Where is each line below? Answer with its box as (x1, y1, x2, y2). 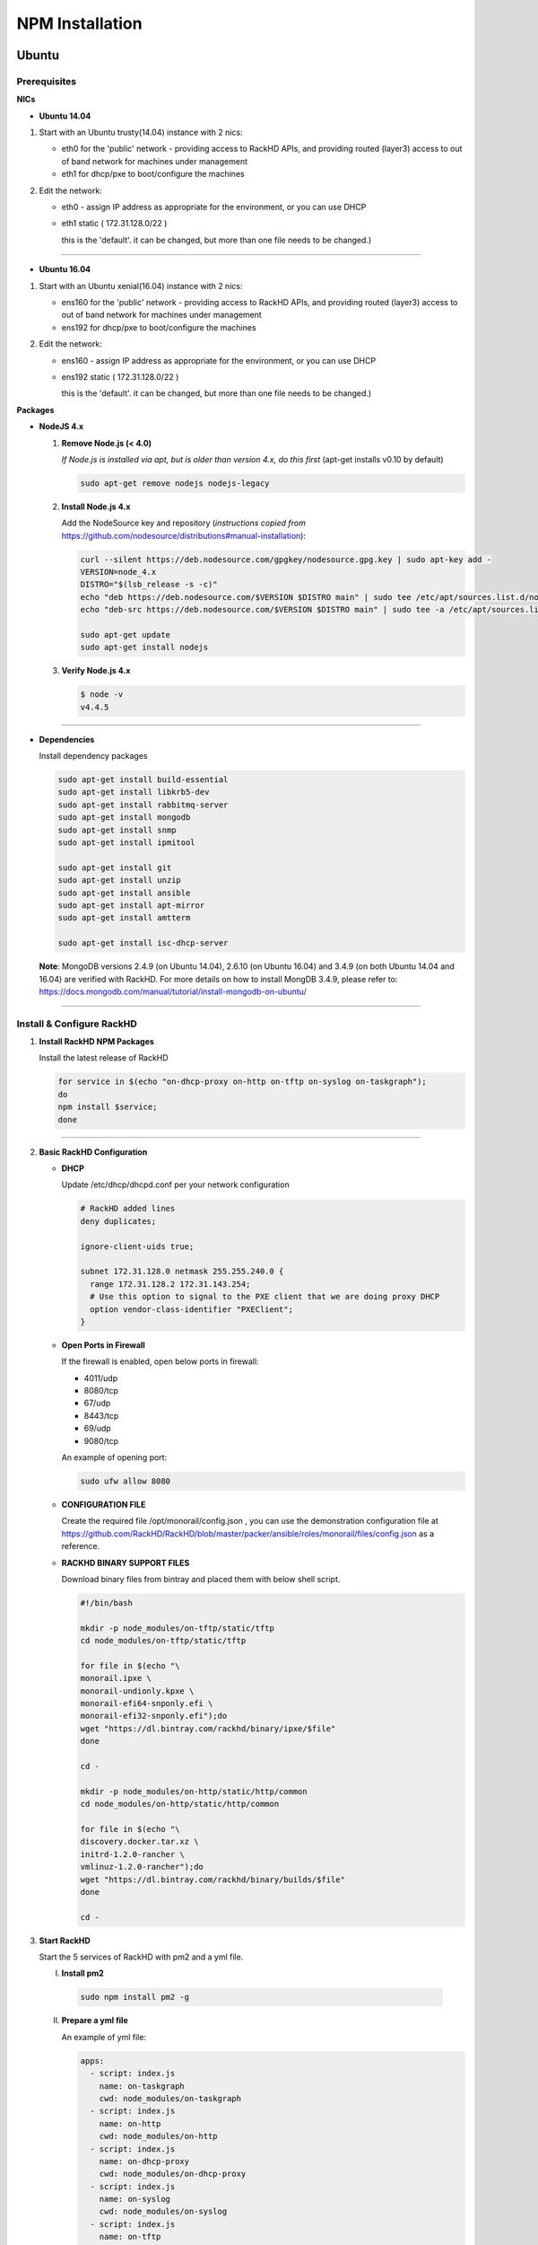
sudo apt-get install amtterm (57, 912, 191, 923)
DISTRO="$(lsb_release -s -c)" (80, 579, 219, 590)
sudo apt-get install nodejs (80, 642, 209, 653)
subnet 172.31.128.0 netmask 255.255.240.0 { (80, 1266, 284, 1277)
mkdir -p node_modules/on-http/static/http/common (80, 1786, 308, 1796)
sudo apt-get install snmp (57, 824, 177, 835)
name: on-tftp (99, 2232, 161, 2242)
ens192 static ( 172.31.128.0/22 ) (61, 371, 179, 382)
